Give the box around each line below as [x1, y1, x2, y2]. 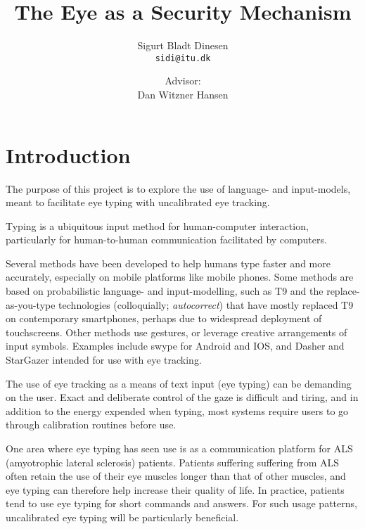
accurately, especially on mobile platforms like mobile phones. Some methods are [6, 269, 354, 284]
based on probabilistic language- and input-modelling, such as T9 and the [6, 283, 324, 298]
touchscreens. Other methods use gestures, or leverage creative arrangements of [6, 324, 347, 339]
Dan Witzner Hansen [137, 87, 229, 101]
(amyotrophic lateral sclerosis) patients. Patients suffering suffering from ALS [6, 454, 340, 469]
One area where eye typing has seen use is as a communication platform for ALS [6, 441, 353, 455]
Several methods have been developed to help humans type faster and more [6, 255, 331, 270]
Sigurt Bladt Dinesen [137, 38, 229, 53]
